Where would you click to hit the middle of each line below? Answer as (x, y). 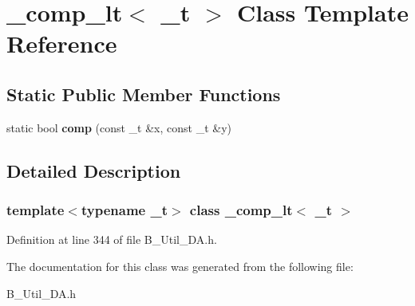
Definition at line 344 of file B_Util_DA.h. (112, 239)
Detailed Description (94, 170)
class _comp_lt (241, 210)
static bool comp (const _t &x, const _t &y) (119, 127)
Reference (62, 43)
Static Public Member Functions (144, 94)
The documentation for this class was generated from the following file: (180, 266)
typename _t (124, 210)
